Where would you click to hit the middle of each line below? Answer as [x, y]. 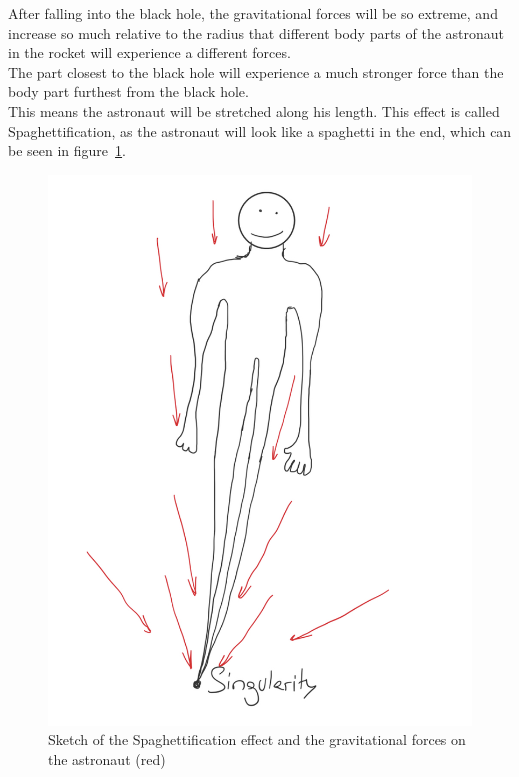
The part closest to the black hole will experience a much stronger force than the [256, 71]
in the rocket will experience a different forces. [149, 52]
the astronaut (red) [107, 758]
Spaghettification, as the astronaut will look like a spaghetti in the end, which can [260, 130]
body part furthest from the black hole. [128, 91]
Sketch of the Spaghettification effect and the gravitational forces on [257, 739]
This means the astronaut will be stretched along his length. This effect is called [254, 110]
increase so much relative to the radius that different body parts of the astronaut [256, 32]
